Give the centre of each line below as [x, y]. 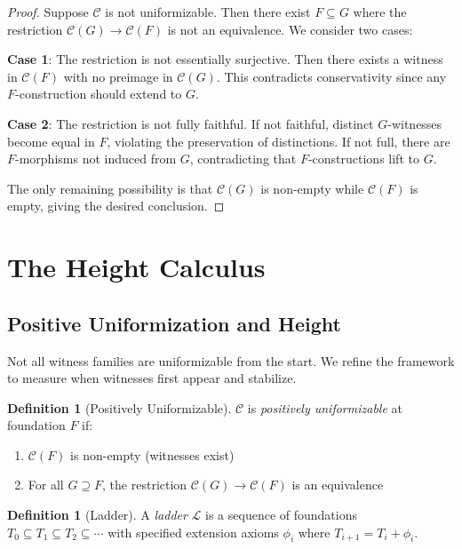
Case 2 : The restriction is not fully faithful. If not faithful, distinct [191, 123]
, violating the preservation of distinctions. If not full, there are [279, 141]
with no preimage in [118, 76]
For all [46, 485]
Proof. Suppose [48, 12]
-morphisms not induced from [96, 159]
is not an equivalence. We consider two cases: [290, 29]
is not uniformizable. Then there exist [208, 12]
